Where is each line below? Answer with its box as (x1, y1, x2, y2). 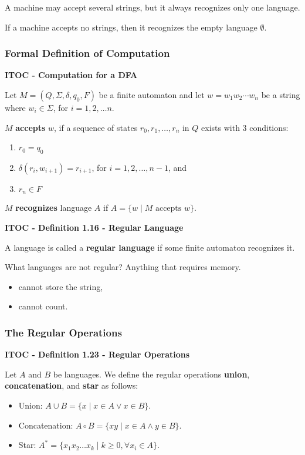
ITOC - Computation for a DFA (5, 69, 138, 81)
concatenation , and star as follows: (5, 379, 138, 392)
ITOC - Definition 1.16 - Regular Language (5, 221, 184, 234)
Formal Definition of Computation (5, 46, 170, 60)
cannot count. (18, 300, 68, 312)
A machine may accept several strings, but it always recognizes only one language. (5, 1, 300, 13)
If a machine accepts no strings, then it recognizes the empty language (5, 21, 257, 33)
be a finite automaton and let (99, 89, 205, 100)
